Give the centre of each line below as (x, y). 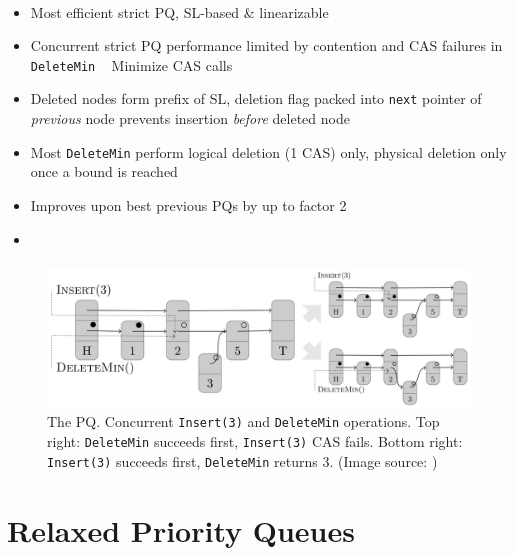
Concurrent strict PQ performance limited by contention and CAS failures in (266, 45)
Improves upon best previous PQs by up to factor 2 (188, 204)
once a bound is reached (104, 171)
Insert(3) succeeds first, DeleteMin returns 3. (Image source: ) (242, 460)
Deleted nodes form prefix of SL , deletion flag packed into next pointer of (256, 98)
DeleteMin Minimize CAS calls (131, 64)
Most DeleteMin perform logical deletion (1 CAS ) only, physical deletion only (268, 151)
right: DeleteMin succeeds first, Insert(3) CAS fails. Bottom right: (255, 441)
